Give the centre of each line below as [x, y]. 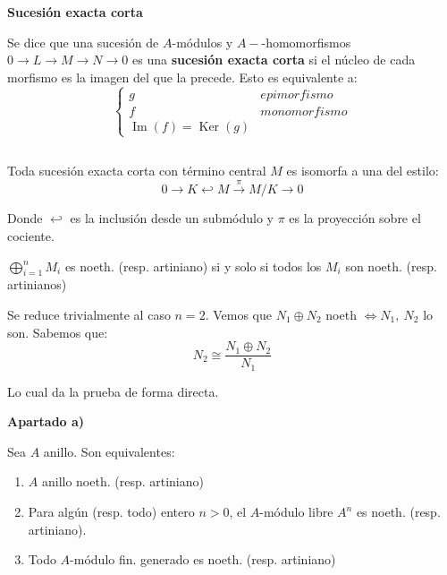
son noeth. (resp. [391, 266]
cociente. [31, 235]
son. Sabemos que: [58, 332]
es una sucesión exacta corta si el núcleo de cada [274, 60]
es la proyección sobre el [355, 218]
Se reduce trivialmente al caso [89, 314]
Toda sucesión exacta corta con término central [137, 170]
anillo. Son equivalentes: [109, 451]
